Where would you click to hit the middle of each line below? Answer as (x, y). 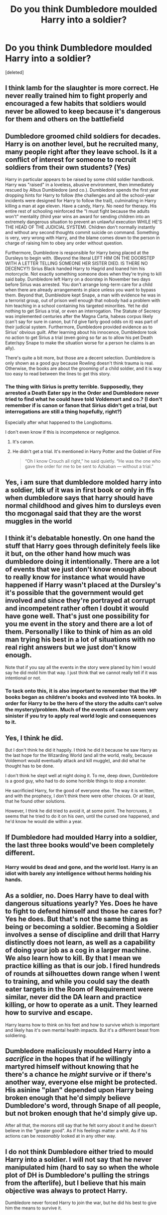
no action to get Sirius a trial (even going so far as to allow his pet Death (79, 337)
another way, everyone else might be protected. (81, 1082)
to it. (11, 722)
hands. (14, 880)
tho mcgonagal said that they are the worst (73, 513)
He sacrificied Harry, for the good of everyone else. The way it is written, (80, 791)
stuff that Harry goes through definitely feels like (83, 546)
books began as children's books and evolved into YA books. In (83, 697)
